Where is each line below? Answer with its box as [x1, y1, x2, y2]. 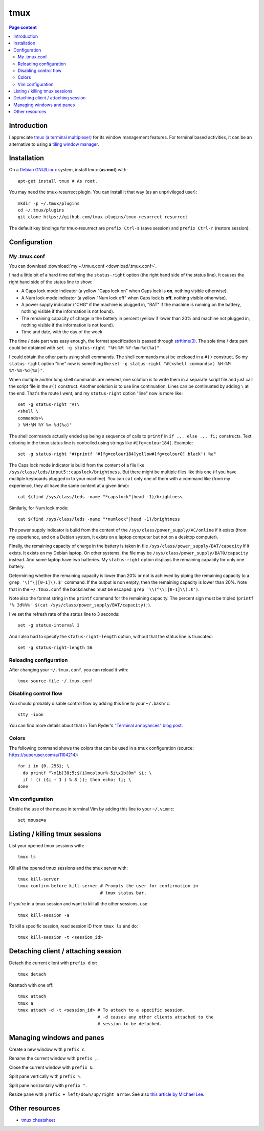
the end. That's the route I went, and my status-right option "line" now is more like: [9, 390, 183, 396]
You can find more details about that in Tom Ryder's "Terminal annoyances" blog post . [9, 722, 183, 729]
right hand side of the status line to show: [9, 279, 93, 285]
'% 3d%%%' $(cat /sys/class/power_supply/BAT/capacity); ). [9, 602, 152, 608]
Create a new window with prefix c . [9, 1046, 86, 1052]
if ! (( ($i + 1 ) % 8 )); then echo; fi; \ [22, 777, 132, 783]
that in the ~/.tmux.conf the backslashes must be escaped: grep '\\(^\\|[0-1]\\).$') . [9, 586, 200, 592]
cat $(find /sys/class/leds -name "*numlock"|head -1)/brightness [18, 516, 180, 522]
